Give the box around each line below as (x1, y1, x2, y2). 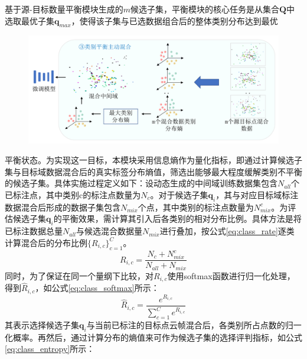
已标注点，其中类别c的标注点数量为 (5, 188, 141, 200)
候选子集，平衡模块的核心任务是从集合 (130, 3, 279, 15)
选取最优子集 (5, 14, 54, 27)
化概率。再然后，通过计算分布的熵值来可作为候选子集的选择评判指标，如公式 (5, 331, 302, 343)
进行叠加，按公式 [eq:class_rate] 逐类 (159, 225, 295, 237)
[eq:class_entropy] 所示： (5, 342, 95, 355)
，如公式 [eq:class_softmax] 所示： (35, 282, 159, 294)
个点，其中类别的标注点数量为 (138, 200, 254, 213)
